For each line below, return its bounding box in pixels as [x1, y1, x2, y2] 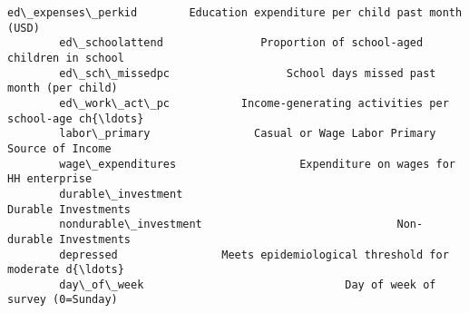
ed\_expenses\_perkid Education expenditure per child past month [7, 6, 463, 19]
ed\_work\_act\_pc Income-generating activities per [59, 96, 449, 110]
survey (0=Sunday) [7, 293, 118, 307]
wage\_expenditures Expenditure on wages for [59, 157, 455, 171]
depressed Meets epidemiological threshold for [59, 248, 449, 261]
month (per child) [7, 82, 118, 95]
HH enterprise [7, 172, 93, 186]
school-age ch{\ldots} [7, 112, 144, 125]
